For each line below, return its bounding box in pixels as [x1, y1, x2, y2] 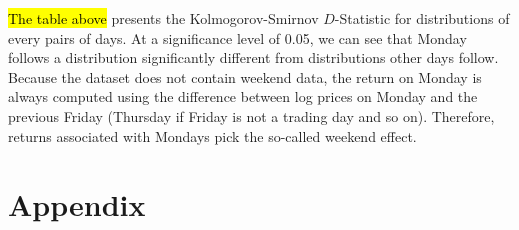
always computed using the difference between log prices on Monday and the [8, 86, 478, 107]
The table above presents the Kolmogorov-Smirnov [8, 8, 319, 28]
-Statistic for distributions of [334, 8, 510, 28]
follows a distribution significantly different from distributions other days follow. [8, 47, 499, 68]
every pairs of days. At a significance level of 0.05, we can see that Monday [8, 27, 467, 48]
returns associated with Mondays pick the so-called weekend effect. [8, 125, 417, 146]
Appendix [8, 184, 146, 225]
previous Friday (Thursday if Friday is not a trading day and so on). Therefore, [8, 105, 495, 126]
